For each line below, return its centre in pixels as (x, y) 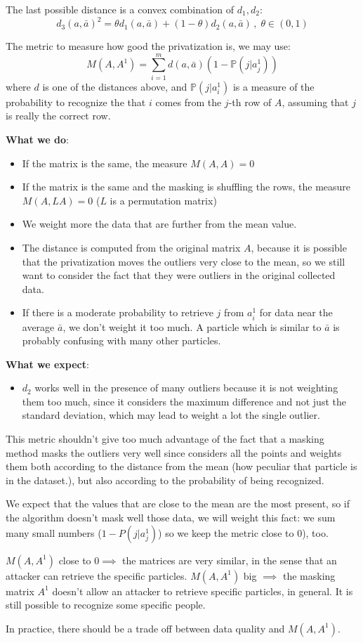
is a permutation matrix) (163, 200)
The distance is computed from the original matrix (131, 247)
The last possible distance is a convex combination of (120, 9)
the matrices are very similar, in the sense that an (230, 560)
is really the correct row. (58, 116)
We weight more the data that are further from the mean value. (159, 224)
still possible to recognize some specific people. (106, 605)
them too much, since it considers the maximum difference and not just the (184, 401)
